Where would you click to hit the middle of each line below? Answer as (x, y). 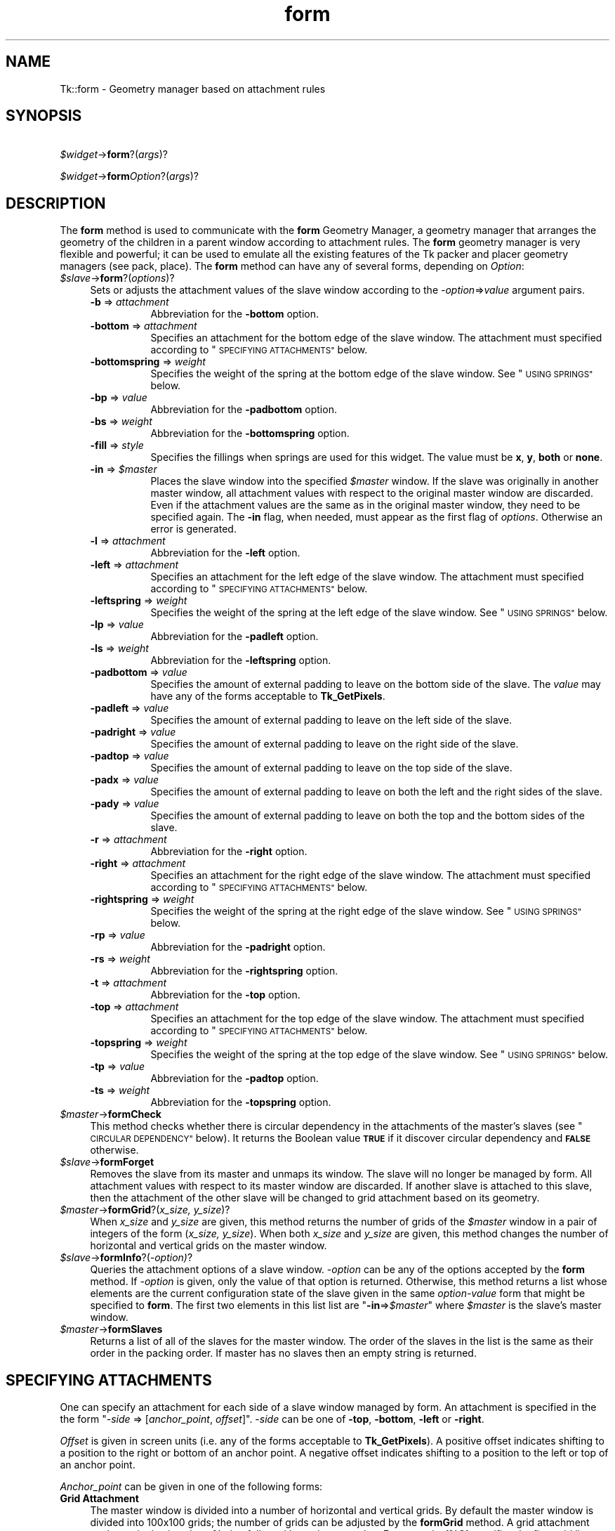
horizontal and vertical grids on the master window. (209, 1246)
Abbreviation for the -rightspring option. (244, 971)
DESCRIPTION (56, 203)
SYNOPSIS (44, 116)
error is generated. (193, 529)
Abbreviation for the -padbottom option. (244, 410)
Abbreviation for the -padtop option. (234, 1079)
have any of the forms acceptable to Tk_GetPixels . (268, 696)
